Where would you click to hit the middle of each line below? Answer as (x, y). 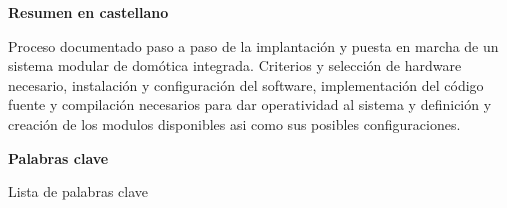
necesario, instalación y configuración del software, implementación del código (246, 84)
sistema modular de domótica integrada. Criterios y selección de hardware (235, 65)
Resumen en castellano (88, 12)
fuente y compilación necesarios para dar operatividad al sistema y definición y (250, 104)
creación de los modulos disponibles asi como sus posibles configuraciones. (234, 123)
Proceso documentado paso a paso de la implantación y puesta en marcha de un (253, 45)
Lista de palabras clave (78, 191)
